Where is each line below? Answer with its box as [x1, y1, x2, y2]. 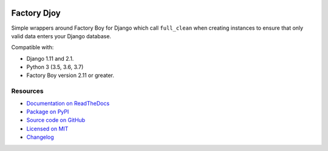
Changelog [26, 133, 54, 141]
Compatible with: [11, 44, 54, 51]
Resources [11, 87, 44, 95]
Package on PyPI [26, 108, 69, 115]
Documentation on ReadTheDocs [26, 99, 110, 107]
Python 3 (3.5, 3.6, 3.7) [26, 64, 84, 71]
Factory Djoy [11, 8, 61, 18]
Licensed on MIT [26, 125, 69, 132]
